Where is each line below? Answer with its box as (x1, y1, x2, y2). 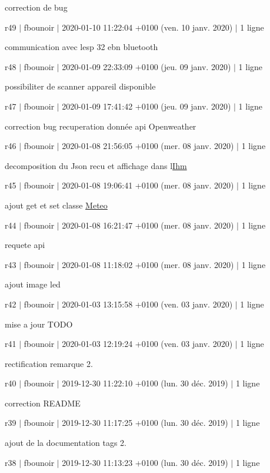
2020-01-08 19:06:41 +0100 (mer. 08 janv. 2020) (62, 179, 234, 191)
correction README (5, 396, 81, 409)
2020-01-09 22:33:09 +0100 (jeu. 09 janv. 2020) (62, 60, 231, 72)
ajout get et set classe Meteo (5, 199, 108, 211)
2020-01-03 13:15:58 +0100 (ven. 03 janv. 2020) (62, 297, 233, 310)
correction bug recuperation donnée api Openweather (5, 120, 196, 132)
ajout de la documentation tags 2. (5, 436, 126, 449)
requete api (5, 239, 45, 251)
